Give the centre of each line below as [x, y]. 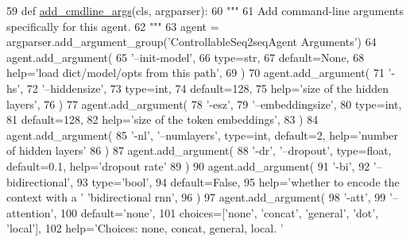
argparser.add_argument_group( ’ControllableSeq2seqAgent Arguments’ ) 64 [191, 42]
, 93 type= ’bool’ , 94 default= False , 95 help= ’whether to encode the [235, 181]
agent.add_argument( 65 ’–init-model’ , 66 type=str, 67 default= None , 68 [186, 57]
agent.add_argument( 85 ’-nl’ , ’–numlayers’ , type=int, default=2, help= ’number [203, 134]
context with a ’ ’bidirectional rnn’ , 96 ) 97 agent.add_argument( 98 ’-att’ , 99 [196, 197]
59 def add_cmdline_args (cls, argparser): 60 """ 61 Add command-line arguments [205, 10]
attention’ [30, 212]
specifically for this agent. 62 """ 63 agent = [113, 26]
